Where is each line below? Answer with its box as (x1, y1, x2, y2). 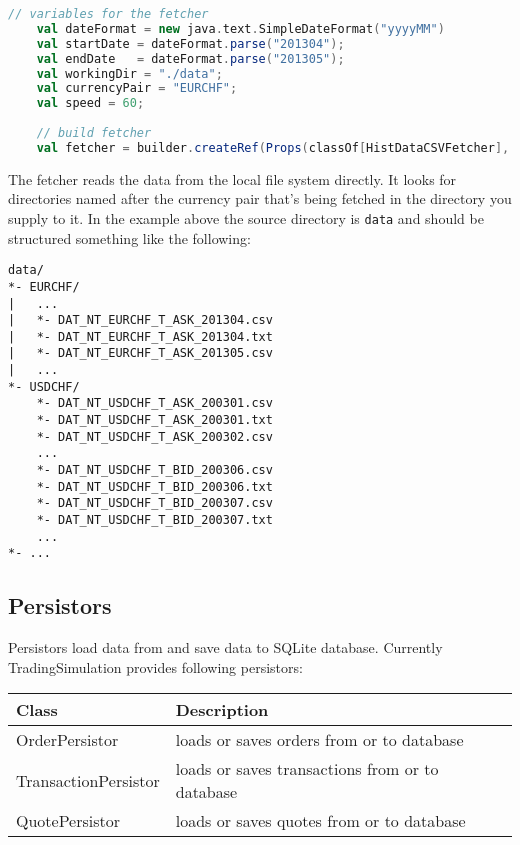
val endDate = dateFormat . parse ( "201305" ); (36, 51, 345, 66)
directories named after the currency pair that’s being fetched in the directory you (8, 188, 512, 209)
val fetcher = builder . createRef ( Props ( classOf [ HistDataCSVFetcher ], (36, 140, 510, 155)
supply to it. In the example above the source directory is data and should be (8, 207, 484, 228)
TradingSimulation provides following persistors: (8, 656, 303, 677)
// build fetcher (36, 126, 152, 140)
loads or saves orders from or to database (175, 728, 464, 752)
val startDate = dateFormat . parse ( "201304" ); (36, 36, 345, 51)
